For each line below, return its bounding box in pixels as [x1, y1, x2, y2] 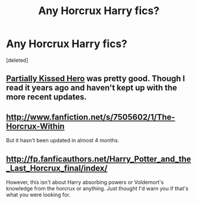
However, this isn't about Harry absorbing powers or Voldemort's [6, 178, 164, 186]
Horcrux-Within [6, 121, 65, 131]
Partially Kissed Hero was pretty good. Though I [6, 73, 185, 83]
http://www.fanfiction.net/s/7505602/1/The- [6, 112, 175, 122]
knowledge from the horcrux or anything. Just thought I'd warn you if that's [6, 185, 189, 192]
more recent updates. [6, 92, 87, 102]
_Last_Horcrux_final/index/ [6, 163, 108, 173]
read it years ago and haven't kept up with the [6, 83, 178, 93]
